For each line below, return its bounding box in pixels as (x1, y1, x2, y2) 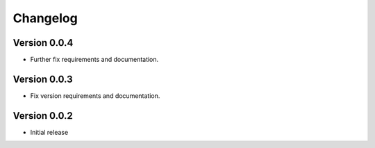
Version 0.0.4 (12, 37, 74, 49)
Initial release (30, 128, 69, 136)
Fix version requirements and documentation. (30, 91, 160, 100)
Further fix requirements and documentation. (30, 56, 159, 64)
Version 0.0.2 (12, 110, 73, 122)
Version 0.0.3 (12, 73, 73, 85)
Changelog (12, 10, 78, 26)
